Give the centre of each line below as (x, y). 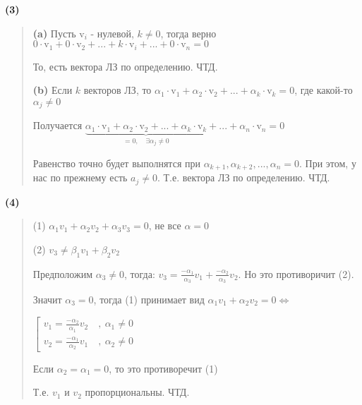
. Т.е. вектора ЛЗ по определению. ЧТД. (243, 177)
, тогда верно (188, 33)
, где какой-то (324, 90)
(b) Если (53, 90)
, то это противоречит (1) (163, 368)
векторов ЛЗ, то (117, 90)
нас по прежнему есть (80, 177)
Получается (58, 125)
